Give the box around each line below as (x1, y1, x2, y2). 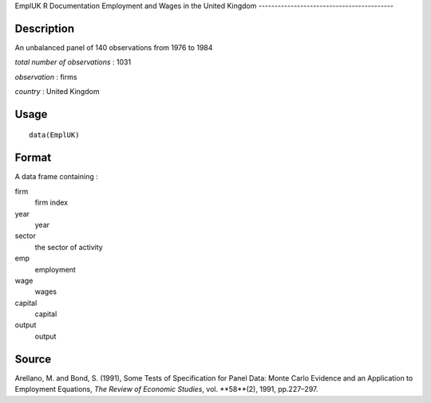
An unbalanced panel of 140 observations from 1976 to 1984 (14, 42, 213, 52)
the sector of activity (34, 242, 103, 252)
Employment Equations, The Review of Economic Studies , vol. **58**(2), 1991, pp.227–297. (14, 385, 318, 394)
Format (14, 151, 52, 165)
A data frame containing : (14, 172, 99, 182)
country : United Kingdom (14, 87, 100, 96)
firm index (34, 198, 68, 207)
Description (14, 22, 75, 35)
